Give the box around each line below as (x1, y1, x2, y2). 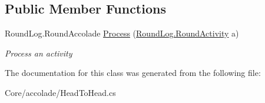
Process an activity (5, 46, 72, 59)
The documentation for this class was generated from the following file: (5, 67, 261, 79)
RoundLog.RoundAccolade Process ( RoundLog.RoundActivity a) (5, 27, 239, 39)
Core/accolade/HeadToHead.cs (5, 86, 116, 98)
